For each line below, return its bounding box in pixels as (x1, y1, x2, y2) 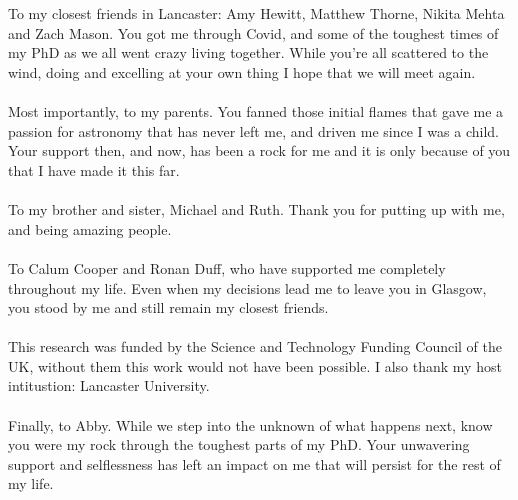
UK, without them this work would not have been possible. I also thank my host (8, 355, 502, 376)
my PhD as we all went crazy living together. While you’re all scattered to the (8, 42, 489, 63)
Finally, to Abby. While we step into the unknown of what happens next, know (8, 414, 493, 435)
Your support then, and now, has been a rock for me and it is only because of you (8, 140, 511, 161)
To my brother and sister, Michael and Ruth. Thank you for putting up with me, (8, 199, 505, 220)
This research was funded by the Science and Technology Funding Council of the (8, 336, 503, 357)
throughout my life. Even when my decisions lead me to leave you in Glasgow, (8, 277, 487, 298)
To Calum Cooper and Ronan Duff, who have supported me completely (8, 257, 446, 278)
